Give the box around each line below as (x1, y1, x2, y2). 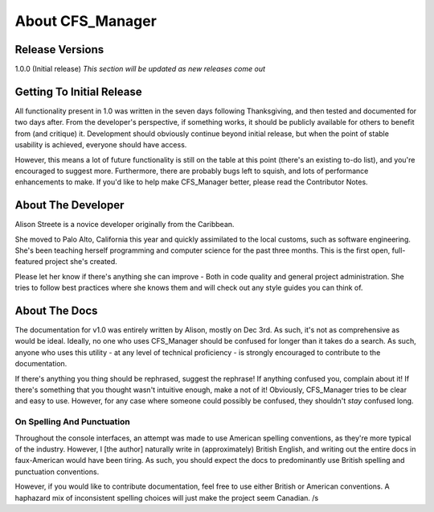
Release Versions (14, 43, 104, 56)
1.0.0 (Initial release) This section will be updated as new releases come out (14, 64, 265, 74)
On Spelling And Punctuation (14, 416, 130, 427)
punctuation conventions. (14, 467, 100, 477)
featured (14, 257, 43, 266)
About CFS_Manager (14, 12, 157, 30)
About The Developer (14, 198, 125, 213)
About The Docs (14, 303, 98, 317)
